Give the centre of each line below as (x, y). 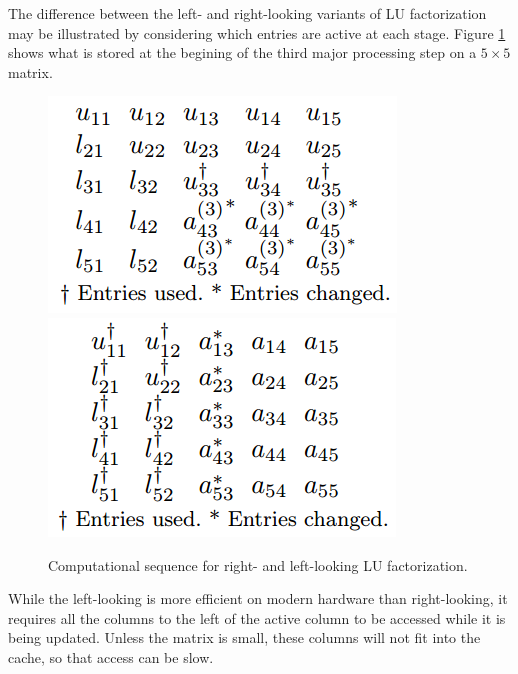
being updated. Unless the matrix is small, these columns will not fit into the (244, 637)
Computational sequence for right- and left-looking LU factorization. (258, 564)
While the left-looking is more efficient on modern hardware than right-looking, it (258, 598)
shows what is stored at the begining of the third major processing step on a (242, 52)
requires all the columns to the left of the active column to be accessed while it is (257, 617)
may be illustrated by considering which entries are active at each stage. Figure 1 (257, 32)
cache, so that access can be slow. (111, 656)
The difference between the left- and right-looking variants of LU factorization (247, 13)
